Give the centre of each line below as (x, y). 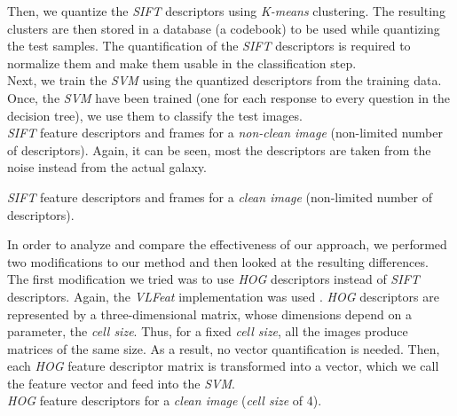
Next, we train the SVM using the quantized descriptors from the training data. (225, 80)
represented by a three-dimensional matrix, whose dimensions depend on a (209, 314)
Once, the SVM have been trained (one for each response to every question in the (229, 97)
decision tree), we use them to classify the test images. (155, 115)
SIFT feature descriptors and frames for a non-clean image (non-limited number (225, 133)
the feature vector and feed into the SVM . (121, 383)
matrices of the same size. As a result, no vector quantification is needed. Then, (224, 348)
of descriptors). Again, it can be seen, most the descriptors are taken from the (219, 149)
